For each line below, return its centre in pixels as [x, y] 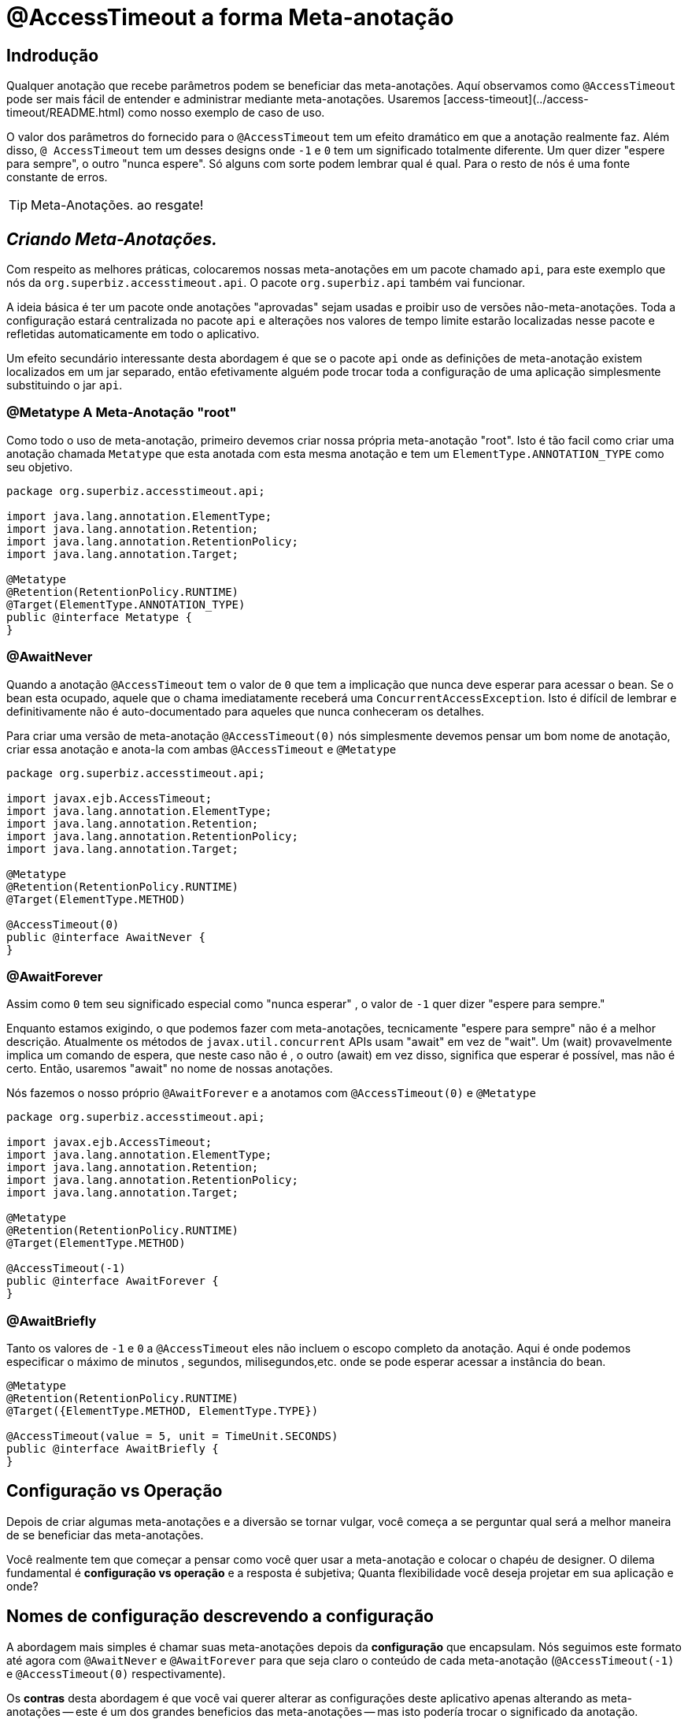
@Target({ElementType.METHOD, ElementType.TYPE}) [163, 1411]
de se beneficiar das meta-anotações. [105, 1535]
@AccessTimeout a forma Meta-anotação [230, 17]
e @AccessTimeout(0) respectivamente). [116, 1673]
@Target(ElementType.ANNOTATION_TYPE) [126, 604]
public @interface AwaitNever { [106, 937]
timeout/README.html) [66, 113]
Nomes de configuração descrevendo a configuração [220, 1617]
